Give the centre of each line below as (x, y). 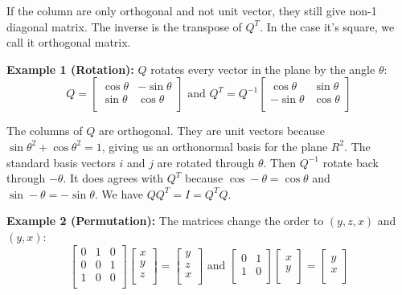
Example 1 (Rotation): (70, 69)
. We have (119, 193)
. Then (279, 162)
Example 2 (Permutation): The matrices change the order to (165, 221)
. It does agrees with (113, 178)
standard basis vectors (61, 162)
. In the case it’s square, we (327, 26)
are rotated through (206, 162)
